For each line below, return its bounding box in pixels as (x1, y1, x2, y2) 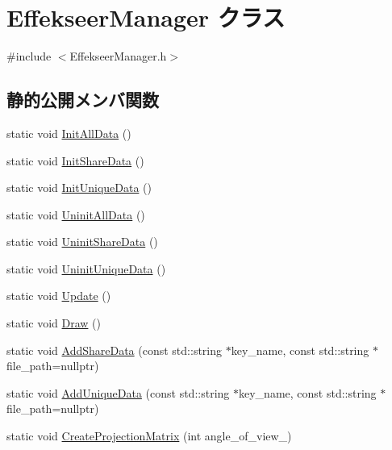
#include (6, 48, 52, 65)
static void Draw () (6, 315, 101, 331)
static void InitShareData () (6, 152, 144, 169)
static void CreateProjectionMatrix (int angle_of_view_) (6, 427, 292, 444)
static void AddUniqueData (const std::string (6, 384, 230, 401)
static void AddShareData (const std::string (6, 341, 223, 358)
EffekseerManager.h (69, 48, 167, 65)
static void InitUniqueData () (6, 179, 152, 196)
